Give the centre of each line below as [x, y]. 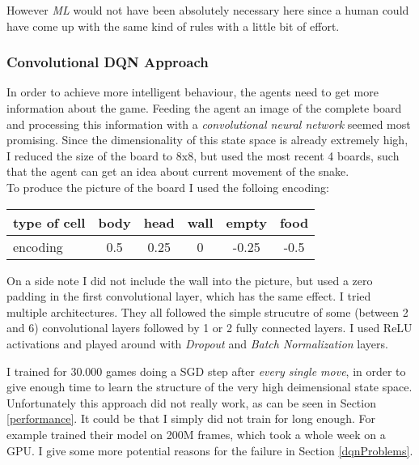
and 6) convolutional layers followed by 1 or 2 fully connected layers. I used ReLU [209, 328]
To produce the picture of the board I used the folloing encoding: [168, 187]
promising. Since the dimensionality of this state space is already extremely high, [207, 140]
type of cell [49, 222]
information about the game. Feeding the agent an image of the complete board [204, 108]
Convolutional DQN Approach [108, 62]
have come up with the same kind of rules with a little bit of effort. [173, 26]
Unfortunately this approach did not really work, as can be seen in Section [191, 402]
